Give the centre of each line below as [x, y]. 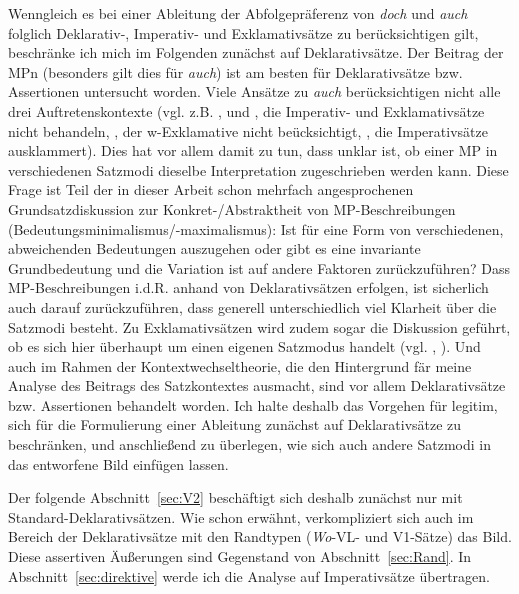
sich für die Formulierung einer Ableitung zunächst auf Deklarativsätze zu [235, 424]
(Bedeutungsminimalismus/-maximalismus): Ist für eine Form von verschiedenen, [256, 228]
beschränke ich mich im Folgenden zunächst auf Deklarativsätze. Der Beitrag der [256, 52]
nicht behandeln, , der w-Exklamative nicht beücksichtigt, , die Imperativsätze [248, 130]
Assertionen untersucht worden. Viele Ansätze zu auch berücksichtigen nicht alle [254, 91]
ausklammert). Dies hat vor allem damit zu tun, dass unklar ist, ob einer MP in [253, 150]
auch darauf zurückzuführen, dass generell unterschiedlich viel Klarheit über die [252, 306]
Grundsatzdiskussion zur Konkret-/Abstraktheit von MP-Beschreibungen [232, 208]
